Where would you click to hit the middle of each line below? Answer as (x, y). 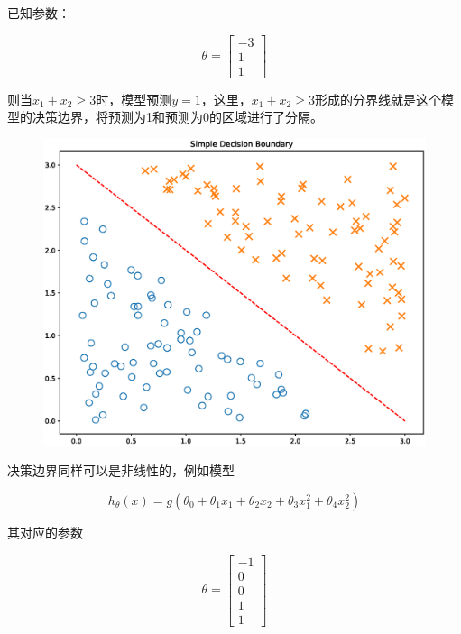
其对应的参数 (45, 532)
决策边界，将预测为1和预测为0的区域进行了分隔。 (177, 117)
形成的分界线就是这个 (378, 99)
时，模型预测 (134, 99)
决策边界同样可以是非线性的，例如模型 (121, 470)
